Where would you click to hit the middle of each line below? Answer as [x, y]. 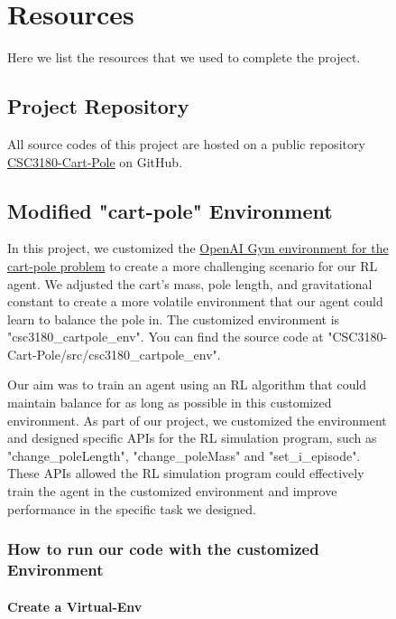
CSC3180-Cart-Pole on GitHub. [95, 161]
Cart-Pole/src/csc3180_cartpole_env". [114, 354]
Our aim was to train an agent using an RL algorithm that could [187, 385]
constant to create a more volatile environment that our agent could [195, 301]
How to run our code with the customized [163, 549]
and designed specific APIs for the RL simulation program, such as [192, 438]
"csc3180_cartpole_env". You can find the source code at [166, 337]
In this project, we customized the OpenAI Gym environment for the [198, 248]
